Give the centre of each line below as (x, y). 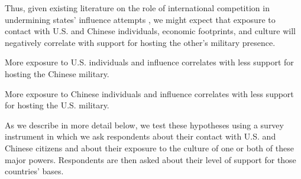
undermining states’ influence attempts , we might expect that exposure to (140, 19)
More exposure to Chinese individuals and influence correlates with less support (149, 93)
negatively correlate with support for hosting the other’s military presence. (140, 42)
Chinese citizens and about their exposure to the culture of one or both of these (149, 147)
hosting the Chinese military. (57, 73)
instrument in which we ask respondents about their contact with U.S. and (140, 136)
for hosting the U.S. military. (57, 105)
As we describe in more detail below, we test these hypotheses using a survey (144, 125)
